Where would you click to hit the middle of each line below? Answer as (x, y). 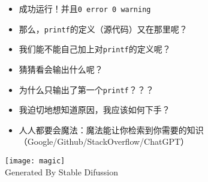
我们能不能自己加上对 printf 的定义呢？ (95, 49)
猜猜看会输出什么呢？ (61, 69)
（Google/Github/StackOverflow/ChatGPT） (104, 141)
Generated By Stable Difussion (61, 171)
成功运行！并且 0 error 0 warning (85, 8)
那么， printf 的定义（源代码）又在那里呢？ (103, 29)
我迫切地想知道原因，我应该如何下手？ (94, 110)
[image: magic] (35, 161)
